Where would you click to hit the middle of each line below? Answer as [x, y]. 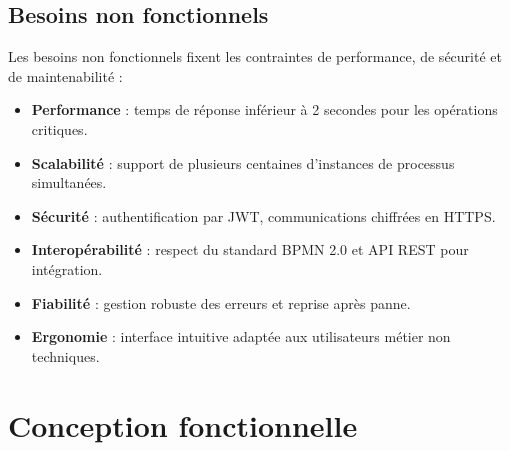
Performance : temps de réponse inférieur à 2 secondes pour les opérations [264, 109]
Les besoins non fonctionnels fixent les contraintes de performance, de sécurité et [255, 56]
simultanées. [69, 182]
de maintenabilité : [65, 75]
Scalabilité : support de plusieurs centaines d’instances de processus [243, 162]
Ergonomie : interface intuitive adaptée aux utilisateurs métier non [241, 336]
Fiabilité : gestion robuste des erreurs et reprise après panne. [221, 302]
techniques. [65, 355]
